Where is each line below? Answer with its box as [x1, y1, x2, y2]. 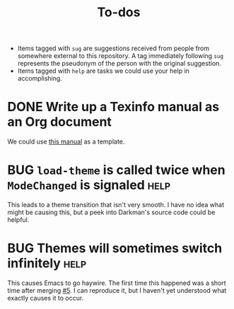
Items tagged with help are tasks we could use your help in [17, 66, 189, 75]
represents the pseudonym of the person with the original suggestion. [17, 59, 221, 68]
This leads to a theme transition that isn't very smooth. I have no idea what [7, 201, 225, 209]
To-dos [97, 4, 141, 21]
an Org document [7, 114, 112, 130]
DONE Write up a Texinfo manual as [7, 99, 220, 115]
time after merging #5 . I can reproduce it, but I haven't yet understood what [7, 286, 227, 294]
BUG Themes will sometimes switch [7, 240, 223, 257]
